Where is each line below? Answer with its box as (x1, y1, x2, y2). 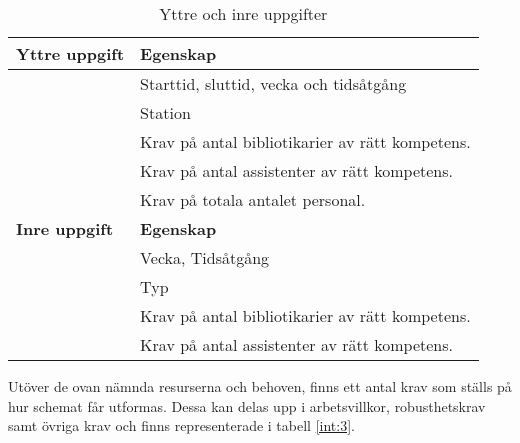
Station (140, 101, 191, 124)
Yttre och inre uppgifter (159, 2, 328, 25)
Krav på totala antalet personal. (140, 188, 366, 211)
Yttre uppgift (16, 42, 125, 65)
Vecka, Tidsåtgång (140, 246, 270, 269)
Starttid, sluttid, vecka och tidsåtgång (140, 72, 407, 95)
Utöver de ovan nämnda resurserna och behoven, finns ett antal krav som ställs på (8, 376, 512, 396)
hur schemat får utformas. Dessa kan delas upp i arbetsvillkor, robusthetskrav (8, 395, 486, 416)
